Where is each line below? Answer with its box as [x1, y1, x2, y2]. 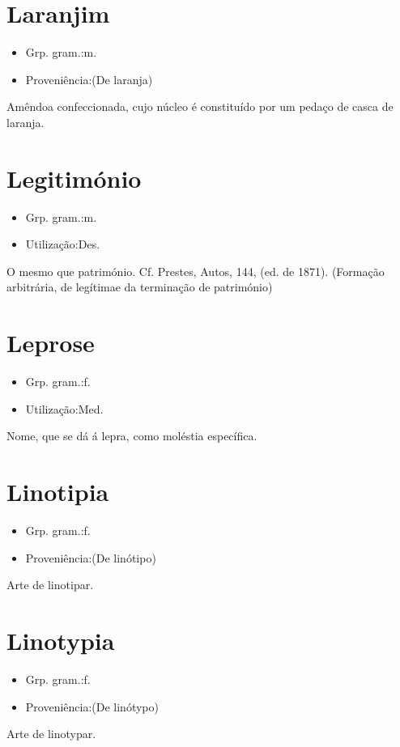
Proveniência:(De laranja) [25, 70, 153, 87]
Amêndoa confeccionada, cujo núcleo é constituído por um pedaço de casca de [6, 98, 394, 115]
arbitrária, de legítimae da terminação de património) [6, 278, 273, 295]
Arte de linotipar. [6, 576, 94, 593]
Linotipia [6, 475, 109, 508]
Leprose [6, 326, 95, 359]
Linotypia [6, 624, 115, 656]
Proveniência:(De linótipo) [25, 549, 156, 566]
